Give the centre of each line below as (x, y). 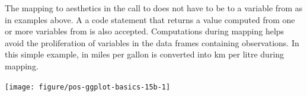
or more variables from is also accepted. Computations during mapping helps (145, 31)
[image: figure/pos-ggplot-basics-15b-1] (88, 87)
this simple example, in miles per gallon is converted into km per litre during (145, 54)
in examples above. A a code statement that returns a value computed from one (150, 19)
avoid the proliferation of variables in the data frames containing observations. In (152, 42)
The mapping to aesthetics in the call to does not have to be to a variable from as (154, 8)
